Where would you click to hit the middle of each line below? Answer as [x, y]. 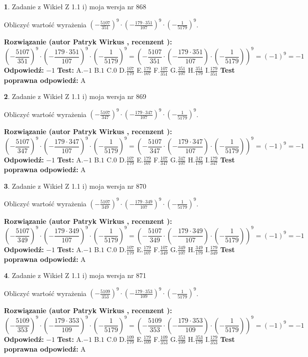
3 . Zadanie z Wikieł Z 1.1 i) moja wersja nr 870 [75, 186]
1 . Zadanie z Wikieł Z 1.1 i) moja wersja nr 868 [75, 6]
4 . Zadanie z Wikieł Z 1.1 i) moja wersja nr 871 [75, 275]
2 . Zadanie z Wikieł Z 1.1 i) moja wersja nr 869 [75, 96]
